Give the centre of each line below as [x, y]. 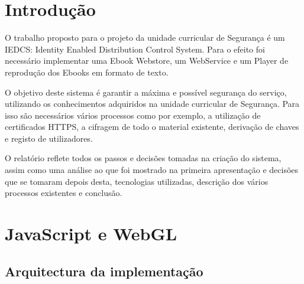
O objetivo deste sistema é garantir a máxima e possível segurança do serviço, [146, 92]
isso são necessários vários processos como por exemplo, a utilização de [133, 115]
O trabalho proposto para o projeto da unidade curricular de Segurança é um [145, 37]
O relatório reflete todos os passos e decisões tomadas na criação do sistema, [143, 158]
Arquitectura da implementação [104, 271]
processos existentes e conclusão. [64, 193]
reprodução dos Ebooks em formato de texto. [87, 72]
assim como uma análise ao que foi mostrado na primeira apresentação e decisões [152, 170]
